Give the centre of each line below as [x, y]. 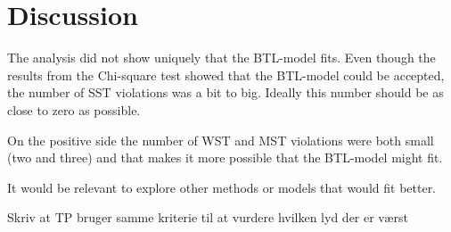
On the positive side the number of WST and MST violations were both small [221, 140]
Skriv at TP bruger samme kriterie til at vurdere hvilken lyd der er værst [208, 217]
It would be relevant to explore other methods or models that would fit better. [222, 187]
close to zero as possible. [74, 109]
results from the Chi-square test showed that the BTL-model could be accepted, [226, 75]
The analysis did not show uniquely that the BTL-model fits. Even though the [221, 58]
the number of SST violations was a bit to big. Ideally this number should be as [225, 92]
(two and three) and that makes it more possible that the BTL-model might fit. [225, 157]
